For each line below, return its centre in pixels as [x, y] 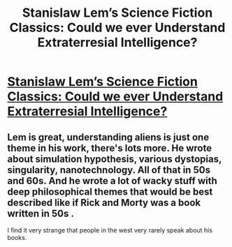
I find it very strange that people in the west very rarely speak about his [110, 230]
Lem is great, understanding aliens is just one [108, 137]
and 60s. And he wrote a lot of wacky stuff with [113, 180]
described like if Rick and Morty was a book [104, 203]
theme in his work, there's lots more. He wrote [109, 148]
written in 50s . [41, 213]
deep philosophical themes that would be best [110, 192]
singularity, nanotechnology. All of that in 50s [109, 170]
